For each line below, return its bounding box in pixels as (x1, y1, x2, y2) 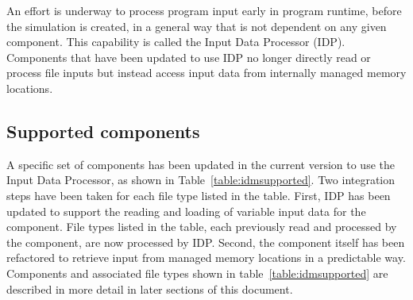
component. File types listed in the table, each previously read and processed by (6, 218, 397, 235)
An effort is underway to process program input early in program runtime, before (6, 2, 402, 18)
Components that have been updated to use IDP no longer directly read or (6, 48, 371, 65)
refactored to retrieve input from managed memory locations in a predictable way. (6, 249, 406, 266)
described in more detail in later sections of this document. (6, 280, 293, 297)
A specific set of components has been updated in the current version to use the (6, 156, 395, 172)
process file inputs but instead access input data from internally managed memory (6, 64, 407, 81)
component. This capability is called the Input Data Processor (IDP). (6, 33, 345, 50)
